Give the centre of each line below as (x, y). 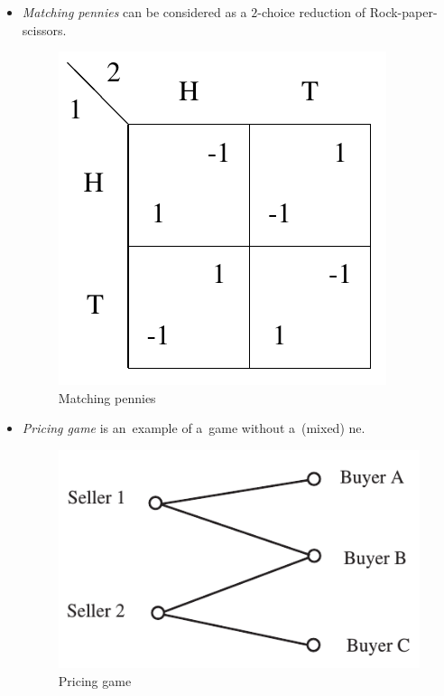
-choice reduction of (312, 12)
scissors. (44, 29)
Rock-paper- (403, 12)
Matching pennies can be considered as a (134, 12)
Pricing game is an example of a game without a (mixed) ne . (194, 428)
